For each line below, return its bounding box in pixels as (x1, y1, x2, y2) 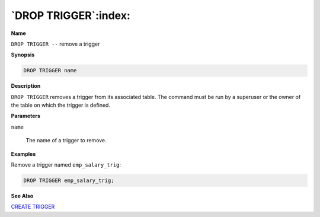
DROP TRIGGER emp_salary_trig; (23, 177, 115, 184)
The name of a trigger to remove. (25, 137, 107, 144)
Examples (11, 150, 36, 157)
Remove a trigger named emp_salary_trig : (11, 161, 121, 168)
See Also (11, 193, 34, 199)
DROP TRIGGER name (23, 67, 77, 74)
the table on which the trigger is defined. (11, 101, 111, 109)
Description (11, 82, 41, 90)
